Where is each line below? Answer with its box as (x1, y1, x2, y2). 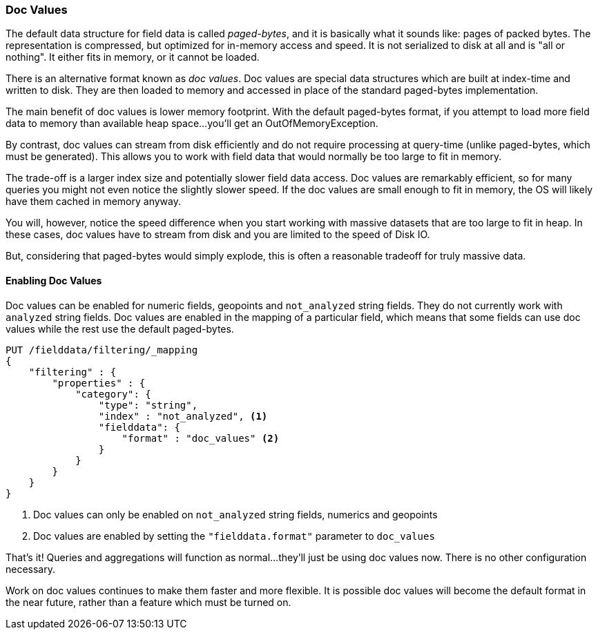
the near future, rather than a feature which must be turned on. (6, 596, 291, 608)
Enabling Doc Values (6, 274, 102, 286)
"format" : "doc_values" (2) (122, 432, 280, 444)
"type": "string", (98, 399, 198, 411)
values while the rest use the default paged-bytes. (6, 322, 234, 335)
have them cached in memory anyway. (6, 195, 181, 208)
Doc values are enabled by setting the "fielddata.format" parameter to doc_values (33, 529, 435, 542)
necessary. (6, 563, 56, 575)
